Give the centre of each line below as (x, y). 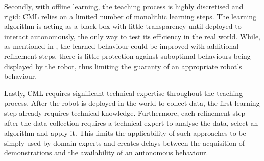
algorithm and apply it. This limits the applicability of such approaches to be (125, 133)
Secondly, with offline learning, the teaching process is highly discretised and (124, 6)
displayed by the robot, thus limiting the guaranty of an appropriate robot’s (123, 66)
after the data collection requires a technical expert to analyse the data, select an (131, 123)
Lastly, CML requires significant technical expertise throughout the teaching (124, 93)
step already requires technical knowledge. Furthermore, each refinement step (125, 112)
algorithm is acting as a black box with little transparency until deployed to (123, 26)
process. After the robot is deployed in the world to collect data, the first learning (132, 103)
